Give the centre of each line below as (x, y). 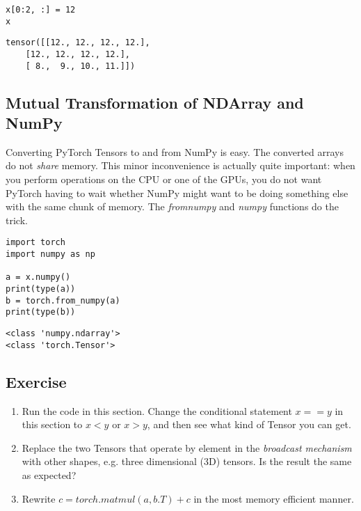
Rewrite (39, 498)
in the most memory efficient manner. (274, 498)
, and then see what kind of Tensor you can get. (249, 424)
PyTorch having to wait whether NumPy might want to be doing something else (177, 192)
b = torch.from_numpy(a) (63, 300)
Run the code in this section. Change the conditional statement (157, 410)
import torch (35, 243)
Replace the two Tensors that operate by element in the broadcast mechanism (187, 447)
